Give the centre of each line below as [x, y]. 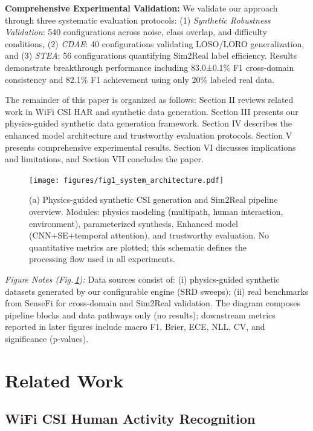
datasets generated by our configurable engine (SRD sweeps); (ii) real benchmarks [157, 291]
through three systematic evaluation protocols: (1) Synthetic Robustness [138, 20]
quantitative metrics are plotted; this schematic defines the [138, 247]
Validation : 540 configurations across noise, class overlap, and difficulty [136, 32]
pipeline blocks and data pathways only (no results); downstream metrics [140, 314]
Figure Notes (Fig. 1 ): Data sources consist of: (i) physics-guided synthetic [142, 279]
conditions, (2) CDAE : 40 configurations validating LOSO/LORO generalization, [155, 43]
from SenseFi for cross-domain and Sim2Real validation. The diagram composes [153, 303]
